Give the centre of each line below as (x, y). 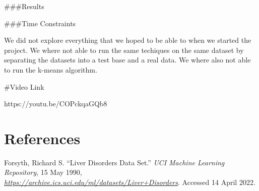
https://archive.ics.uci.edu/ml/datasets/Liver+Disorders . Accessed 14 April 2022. (130, 182)
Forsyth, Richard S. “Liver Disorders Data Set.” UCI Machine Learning (114, 162)
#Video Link (24, 86)
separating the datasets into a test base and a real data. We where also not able (127, 60)
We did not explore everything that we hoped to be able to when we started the (128, 40)
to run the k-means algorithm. (51, 69)
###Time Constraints (40, 23)
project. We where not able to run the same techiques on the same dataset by (124, 50)
